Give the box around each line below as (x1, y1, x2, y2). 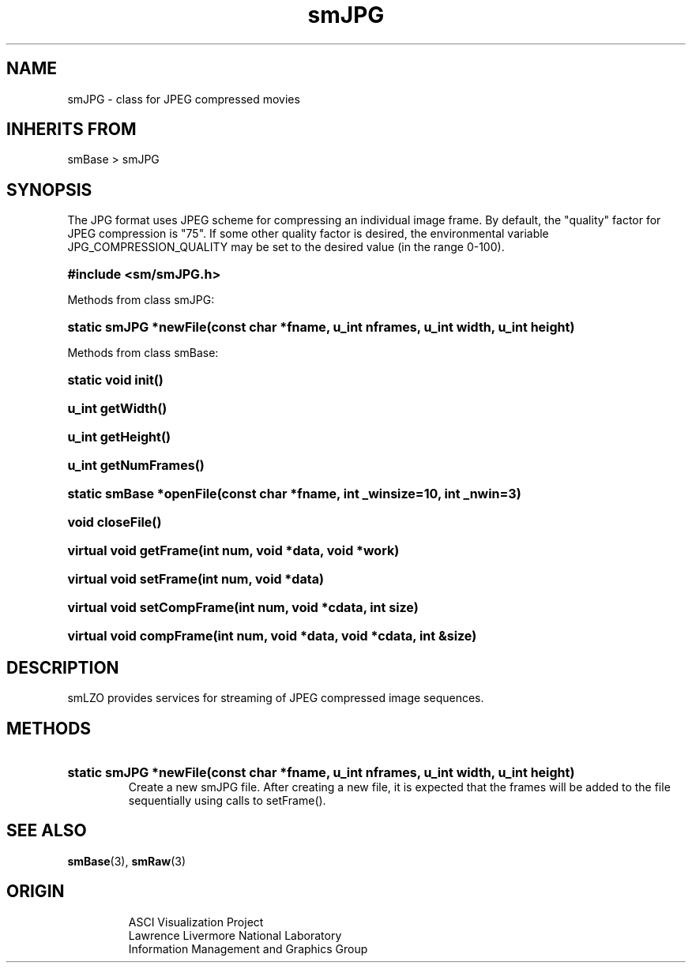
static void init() (67, 372, 164, 389)
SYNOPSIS (6, 179, 92, 200)
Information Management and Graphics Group (128, 941, 368, 956)
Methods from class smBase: (67, 346, 219, 360)
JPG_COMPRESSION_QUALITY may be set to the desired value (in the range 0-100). (67, 240, 505, 254)
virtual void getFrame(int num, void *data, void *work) (67, 543, 400, 559)
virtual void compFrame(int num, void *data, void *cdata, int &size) (67, 628, 477, 644)
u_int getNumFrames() (67, 457, 205, 474)
